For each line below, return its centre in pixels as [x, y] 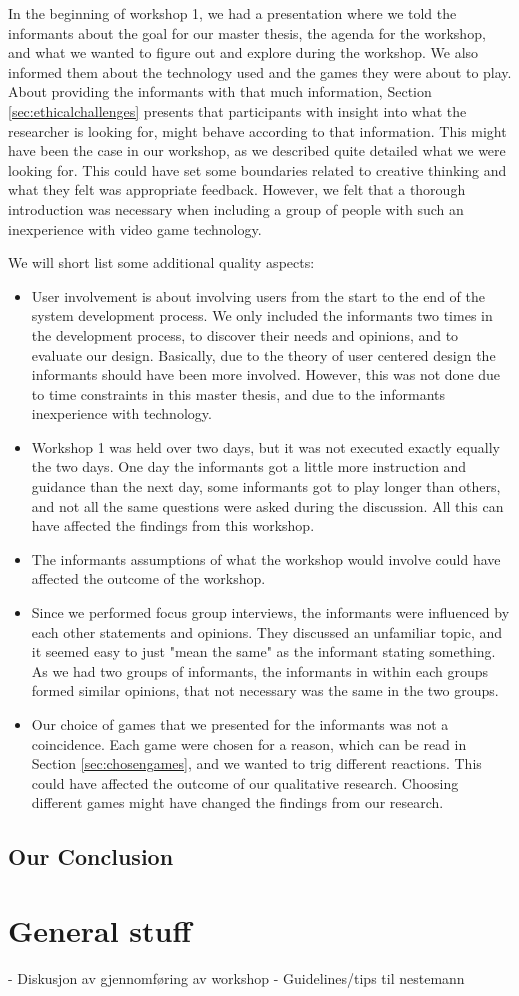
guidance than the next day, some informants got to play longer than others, [266, 486]
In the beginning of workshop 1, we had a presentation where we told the [232, 13]
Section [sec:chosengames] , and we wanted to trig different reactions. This [256, 763]
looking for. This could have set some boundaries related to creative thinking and [257, 169]
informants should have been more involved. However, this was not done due [266, 374]
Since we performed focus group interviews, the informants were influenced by [270, 612]
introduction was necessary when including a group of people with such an [236, 208]
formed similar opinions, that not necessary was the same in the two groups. [265, 690]
